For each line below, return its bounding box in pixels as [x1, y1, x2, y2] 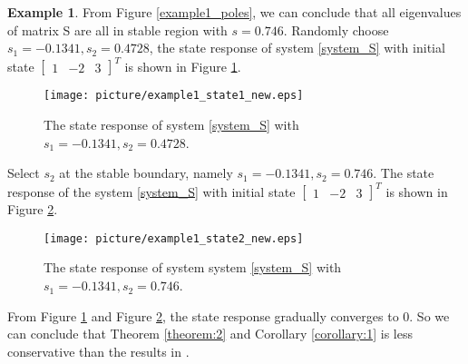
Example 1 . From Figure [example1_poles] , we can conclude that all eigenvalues [7, 3, 462, 21]
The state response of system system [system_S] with [44, 258, 342, 277]
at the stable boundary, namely [59, 163, 233, 182]
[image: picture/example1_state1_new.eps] [44, 89, 304, 103]
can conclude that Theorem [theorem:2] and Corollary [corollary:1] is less [7, 324, 413, 343]
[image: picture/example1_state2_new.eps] [44, 231, 304, 245]
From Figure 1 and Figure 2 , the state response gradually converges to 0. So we [7, 306, 450, 325]
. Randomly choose [283, 20, 389, 39]
